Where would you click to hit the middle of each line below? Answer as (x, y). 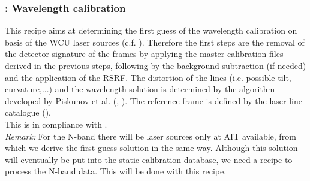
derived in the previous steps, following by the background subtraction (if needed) (156, 65)
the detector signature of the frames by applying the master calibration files (144, 54)
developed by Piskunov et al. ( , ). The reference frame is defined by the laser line (154, 100)
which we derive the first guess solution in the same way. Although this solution (151, 148)
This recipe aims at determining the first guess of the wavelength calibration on (151, 30)
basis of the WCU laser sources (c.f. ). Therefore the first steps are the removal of (155, 42)
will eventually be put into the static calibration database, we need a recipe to (149, 159)
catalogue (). (28, 112)
